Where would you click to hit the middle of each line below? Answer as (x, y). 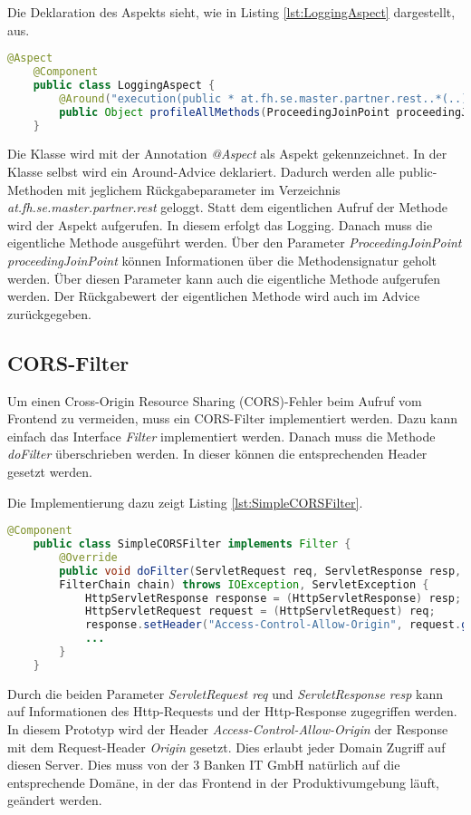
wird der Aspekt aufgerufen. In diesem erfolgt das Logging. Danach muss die (220, 224)
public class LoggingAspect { (124, 85)
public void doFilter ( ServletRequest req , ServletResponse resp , (260, 571)
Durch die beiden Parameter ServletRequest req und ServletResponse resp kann (225, 693)
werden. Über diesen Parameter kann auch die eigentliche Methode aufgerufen (224, 278)
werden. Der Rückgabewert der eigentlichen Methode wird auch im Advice (214, 296)
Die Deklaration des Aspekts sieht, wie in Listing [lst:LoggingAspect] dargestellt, (231, 12)
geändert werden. (55, 800)
